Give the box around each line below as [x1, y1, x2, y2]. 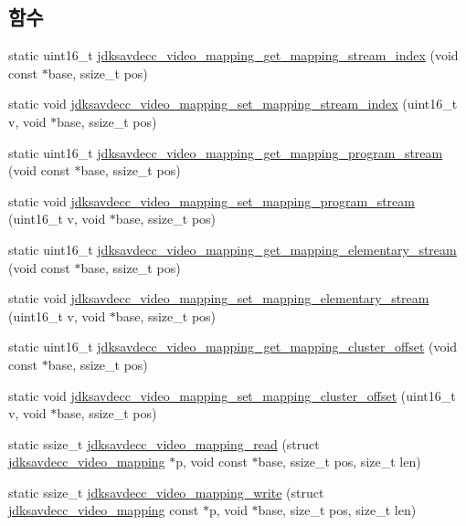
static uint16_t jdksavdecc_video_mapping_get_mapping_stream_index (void [8, 46, 459, 65]
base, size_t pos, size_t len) [258, 500, 417, 520]
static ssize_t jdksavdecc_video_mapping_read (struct [8, 434, 320, 453]
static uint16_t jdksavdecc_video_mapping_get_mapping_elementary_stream [8, 239, 457, 258]
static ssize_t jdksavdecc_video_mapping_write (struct [8, 482, 324, 501]
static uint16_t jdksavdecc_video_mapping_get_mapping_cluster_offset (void [8, 337, 458, 356]
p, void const [175, 452, 248, 471]
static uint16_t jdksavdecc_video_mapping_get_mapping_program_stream [8, 142, 443, 162]
